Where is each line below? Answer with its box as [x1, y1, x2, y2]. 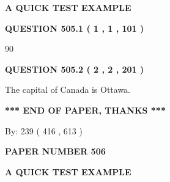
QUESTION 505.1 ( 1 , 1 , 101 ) [5, 21, 144, 34]
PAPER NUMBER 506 [5, 145, 106, 158]
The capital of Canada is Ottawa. [5, 83, 131, 96]
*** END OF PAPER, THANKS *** [5, 103, 166, 116]
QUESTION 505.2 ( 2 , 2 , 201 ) [5, 62, 144, 75]
